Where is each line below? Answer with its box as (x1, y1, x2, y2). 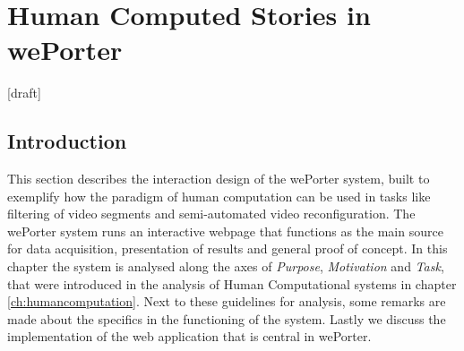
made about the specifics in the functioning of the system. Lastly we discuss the (7, 309, 446, 328)
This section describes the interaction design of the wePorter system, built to (7, 169, 430, 188)
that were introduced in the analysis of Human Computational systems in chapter (7, 274, 457, 293)
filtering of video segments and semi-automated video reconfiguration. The (7, 204, 416, 223)
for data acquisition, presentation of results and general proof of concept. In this (7, 239, 448, 258)
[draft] (7, 83, 41, 102)
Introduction (7, 127, 127, 155)
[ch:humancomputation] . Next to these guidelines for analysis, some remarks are (7, 292, 446, 311)
